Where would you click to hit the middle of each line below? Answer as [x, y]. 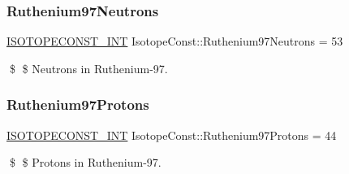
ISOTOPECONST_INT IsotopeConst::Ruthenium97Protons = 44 [172, 135]
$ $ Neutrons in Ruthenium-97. [88, 68]
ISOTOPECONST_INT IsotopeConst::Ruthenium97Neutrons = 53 [175, 41]
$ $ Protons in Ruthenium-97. [85, 162]
